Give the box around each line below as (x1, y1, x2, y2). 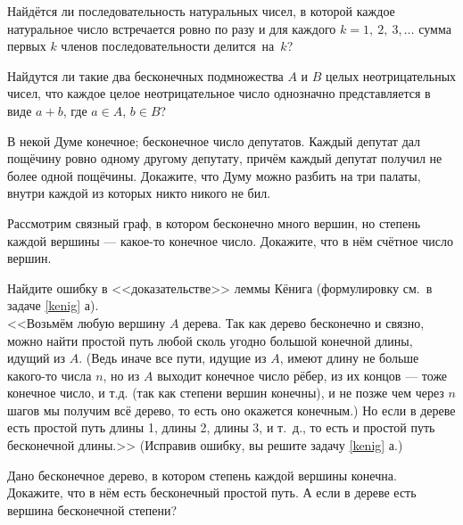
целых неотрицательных (326, 66, 457, 85)
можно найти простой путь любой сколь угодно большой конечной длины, (7, 331, 413, 349)
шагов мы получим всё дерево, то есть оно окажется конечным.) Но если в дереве (7, 400, 456, 419)
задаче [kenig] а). (7, 296, 99, 315)
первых (7, 37, 46, 55)
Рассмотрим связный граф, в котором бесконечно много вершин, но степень (7, 213, 421, 232)
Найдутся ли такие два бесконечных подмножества (7, 66, 284, 85)
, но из (103, 365, 140, 384)
